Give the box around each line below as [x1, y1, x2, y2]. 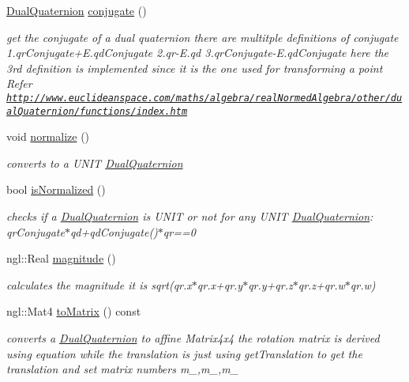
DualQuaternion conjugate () [6, 2, 147, 18]
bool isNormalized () [6, 181, 106, 198]
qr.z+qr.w [298, 276, 345, 293]
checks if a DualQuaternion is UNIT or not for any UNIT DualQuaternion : [6, 208, 373, 225]
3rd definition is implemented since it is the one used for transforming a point [6, 59, 383, 76]
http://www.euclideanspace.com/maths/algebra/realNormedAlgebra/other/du [6, 92, 403, 104]
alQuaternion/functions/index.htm [6, 105, 188, 117]
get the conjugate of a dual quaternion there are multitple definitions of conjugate [6, 28, 399, 45]
